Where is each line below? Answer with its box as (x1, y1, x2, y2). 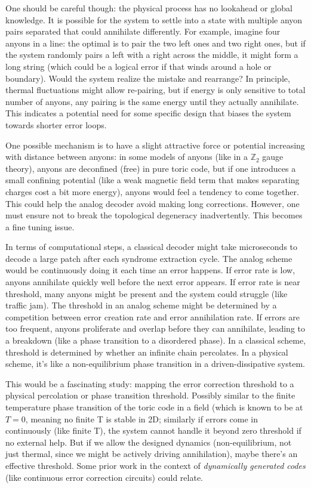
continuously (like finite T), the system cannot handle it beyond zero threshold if (5, 424, 301, 437)
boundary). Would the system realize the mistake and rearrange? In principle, (5, 72, 290, 84)
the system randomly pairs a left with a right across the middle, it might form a (5, 48, 298, 61)
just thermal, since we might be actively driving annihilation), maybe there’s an (5, 447, 298, 460)
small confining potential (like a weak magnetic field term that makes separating (5, 174, 300, 186)
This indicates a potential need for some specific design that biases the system (5, 107, 291, 119)
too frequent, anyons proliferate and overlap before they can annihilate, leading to (5, 322, 305, 335)
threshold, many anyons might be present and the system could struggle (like (5, 287, 288, 299)
